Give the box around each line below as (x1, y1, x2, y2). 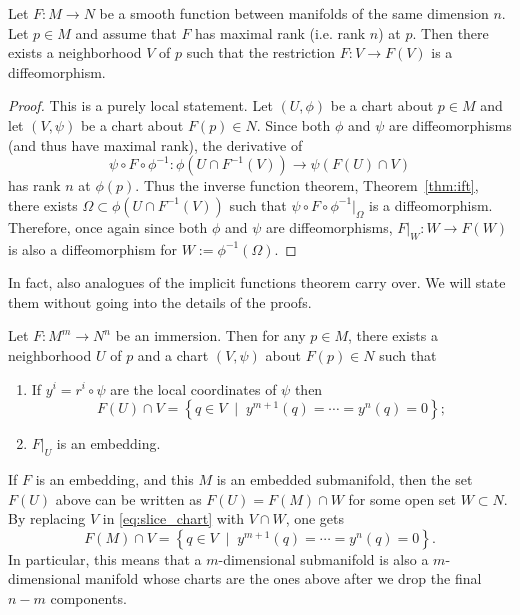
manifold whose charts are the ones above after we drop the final (85, 568, 482, 589)
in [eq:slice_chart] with (102, 508, 245, 529)
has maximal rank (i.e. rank (195, 22, 366, 43)
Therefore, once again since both (8, 216, 208, 237)
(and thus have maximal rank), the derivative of (8, 134, 303, 155)
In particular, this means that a (8, 548, 202, 569)
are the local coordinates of (110, 378, 277, 399)
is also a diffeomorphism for (8, 238, 178, 259)
